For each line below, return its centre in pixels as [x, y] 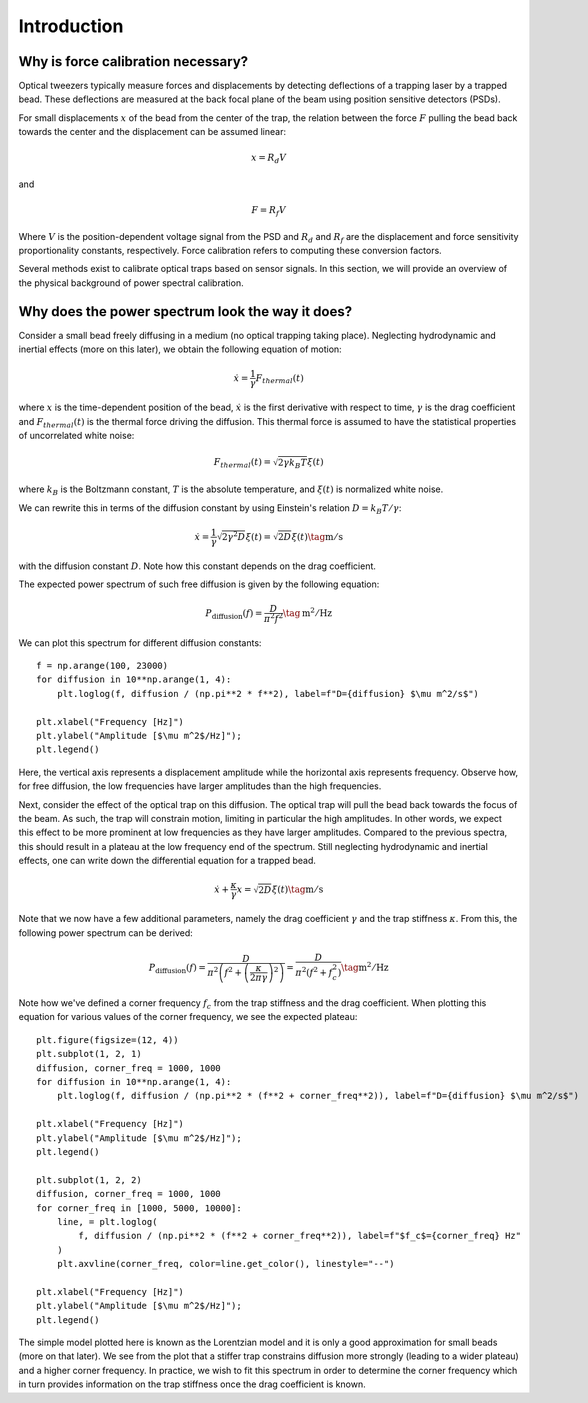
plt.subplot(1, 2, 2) [89, 1179]
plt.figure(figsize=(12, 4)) [107, 1039]
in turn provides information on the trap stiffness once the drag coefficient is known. [192, 1384]
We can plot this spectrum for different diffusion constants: [140, 642]
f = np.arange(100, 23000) [102, 666]
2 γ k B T [292, 463]
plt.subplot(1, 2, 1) [89, 1054]
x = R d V [268, 159]
